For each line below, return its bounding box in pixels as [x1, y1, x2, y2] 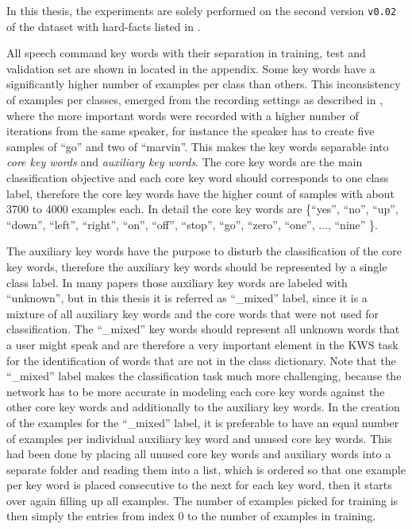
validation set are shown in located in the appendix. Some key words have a [6, 60, 375, 76]
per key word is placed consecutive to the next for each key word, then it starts [6, 476, 392, 493]
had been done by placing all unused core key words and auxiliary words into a [6, 445, 391, 462]
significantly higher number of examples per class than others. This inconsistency [6, 76, 401, 92]
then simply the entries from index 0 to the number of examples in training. [6, 508, 376, 524]
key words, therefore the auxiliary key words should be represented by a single [6, 258, 387, 274]
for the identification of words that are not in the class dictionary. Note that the [6, 352, 396, 368]
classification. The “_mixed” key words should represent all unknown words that [6, 321, 400, 337]
